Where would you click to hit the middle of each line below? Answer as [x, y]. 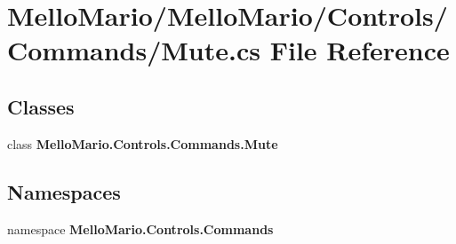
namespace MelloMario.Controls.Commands [140, 228]
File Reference [360, 50]
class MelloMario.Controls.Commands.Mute [143, 143]
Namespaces [64, 191]
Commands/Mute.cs [134, 50]
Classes [41, 106]
